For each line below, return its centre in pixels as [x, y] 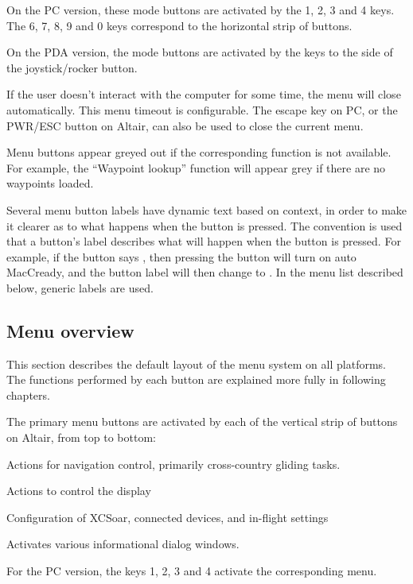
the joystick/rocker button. [72, 67]
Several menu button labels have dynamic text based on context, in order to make [207, 209]
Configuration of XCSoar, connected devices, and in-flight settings [168, 517]
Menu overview [70, 330]
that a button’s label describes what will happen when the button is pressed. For [204, 241]
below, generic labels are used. [80, 287]
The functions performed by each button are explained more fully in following [196, 379]
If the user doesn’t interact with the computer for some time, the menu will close [204, 94]
